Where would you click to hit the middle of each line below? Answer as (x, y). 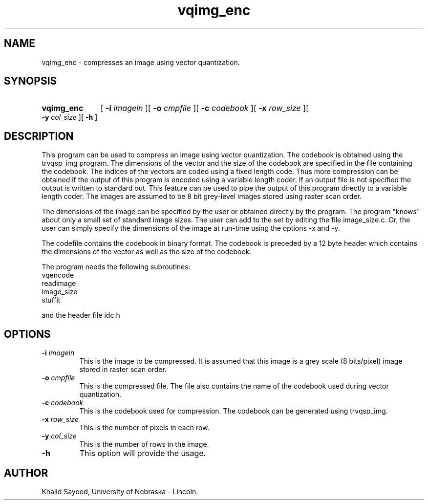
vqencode (58, 275)
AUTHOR (26, 473)
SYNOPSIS (31, 81)
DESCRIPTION (39, 136)
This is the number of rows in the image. (144, 444)
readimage (59, 284)
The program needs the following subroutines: (116, 267)
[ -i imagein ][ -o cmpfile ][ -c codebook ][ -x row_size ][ (204, 108)
